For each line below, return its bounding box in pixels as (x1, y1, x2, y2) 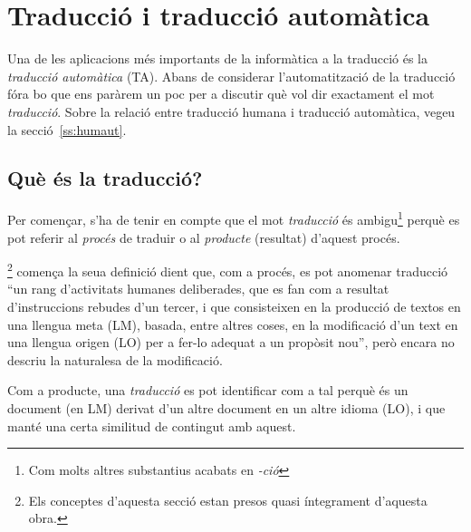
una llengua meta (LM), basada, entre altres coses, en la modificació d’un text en (7, 314, 458, 334)
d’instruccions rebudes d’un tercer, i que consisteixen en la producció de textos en (7, 296, 461, 315)
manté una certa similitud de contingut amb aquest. (7, 416, 296, 435)
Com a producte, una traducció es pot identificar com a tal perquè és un (7, 381, 409, 400)
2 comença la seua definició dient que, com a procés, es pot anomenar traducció (7, 259, 448, 280)
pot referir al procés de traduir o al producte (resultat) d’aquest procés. (7, 227, 400, 247)
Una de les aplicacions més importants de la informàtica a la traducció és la (7, 49, 428, 68)
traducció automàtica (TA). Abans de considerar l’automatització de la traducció (7, 66, 456, 85)
